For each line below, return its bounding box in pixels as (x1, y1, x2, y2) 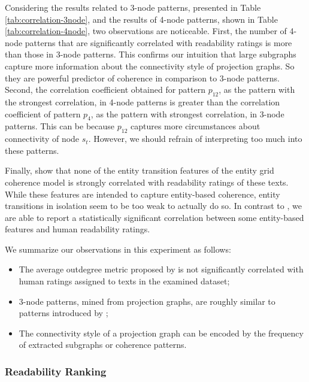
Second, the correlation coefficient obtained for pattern (5, 83, 206, 96)
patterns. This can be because (5, 120, 115, 132)
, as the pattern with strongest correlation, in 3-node (90, 107, 284, 120)
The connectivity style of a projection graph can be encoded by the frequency (19, 326, 304, 339)
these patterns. (5, 144, 59, 156)
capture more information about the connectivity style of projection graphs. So (5, 59, 295, 72)
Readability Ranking (5, 363, 107, 378)
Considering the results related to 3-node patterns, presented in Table (5, 1, 261, 13)
